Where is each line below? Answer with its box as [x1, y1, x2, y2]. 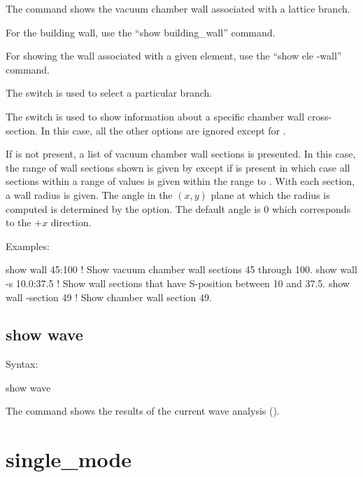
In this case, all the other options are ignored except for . [41, 123, 286, 137]
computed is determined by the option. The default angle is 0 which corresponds [6, 201, 351, 216]
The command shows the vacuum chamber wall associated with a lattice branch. [6, 1, 350, 15]
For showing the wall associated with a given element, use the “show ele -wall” [6, 48, 342, 63]
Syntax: [6, 357, 38, 371]
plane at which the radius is [211, 187, 330, 202]
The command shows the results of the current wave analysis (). [6, 403, 280, 418]
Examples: [6, 238, 50, 253]
